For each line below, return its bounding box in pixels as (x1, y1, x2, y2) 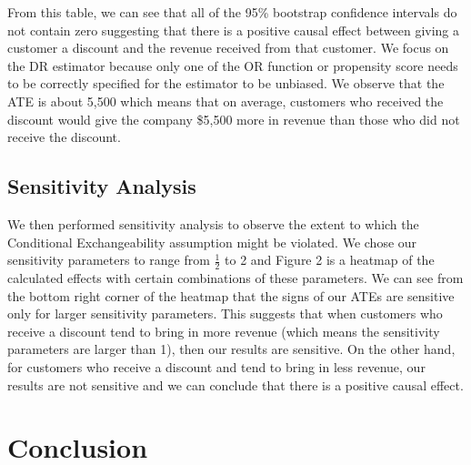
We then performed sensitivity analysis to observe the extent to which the (7, 214, 419, 233)
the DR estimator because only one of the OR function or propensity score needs (7, 56, 458, 75)
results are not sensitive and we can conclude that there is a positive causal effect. (7, 375, 464, 394)
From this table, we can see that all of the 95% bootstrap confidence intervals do (7, 3, 457, 21)
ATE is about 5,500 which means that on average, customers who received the (7, 91, 444, 110)
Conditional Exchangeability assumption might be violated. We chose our (7, 232, 417, 251)
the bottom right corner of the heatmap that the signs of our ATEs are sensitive (7, 286, 455, 305)
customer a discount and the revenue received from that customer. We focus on (7, 38, 449, 57)
